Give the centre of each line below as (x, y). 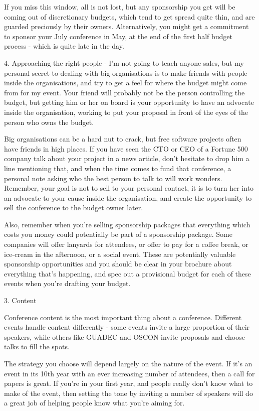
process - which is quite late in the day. (64, 46)
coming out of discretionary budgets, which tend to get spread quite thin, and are (129, 16)
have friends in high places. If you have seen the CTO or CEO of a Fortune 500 (126, 148)
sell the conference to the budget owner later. (74, 208)
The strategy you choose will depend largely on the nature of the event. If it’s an (128, 363)
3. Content (20, 300)
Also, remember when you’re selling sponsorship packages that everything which (127, 224)
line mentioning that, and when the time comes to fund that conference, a (118, 168)
